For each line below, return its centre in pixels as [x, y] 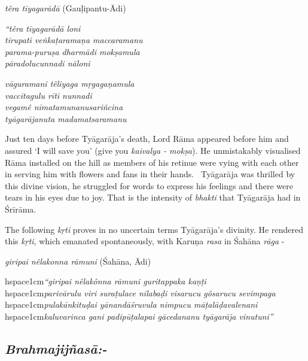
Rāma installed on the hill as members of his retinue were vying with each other [152, 162]
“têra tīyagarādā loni [43, 28]
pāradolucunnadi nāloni [48, 63]
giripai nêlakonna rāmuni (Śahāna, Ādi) [78, 261]
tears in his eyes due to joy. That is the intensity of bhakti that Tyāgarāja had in [153, 197]
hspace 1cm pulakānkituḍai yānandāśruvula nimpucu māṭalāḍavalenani [131, 304]
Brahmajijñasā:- [56, 349]
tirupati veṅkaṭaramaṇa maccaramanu [74, 40]
